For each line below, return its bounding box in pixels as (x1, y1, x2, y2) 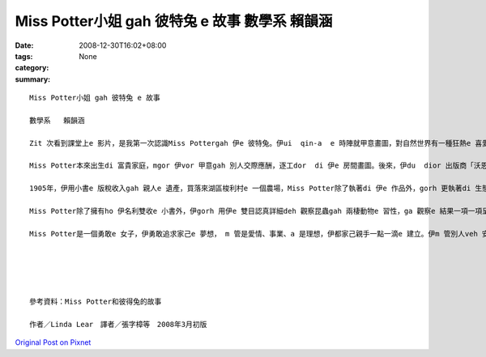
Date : (15, 40, 34, 50)
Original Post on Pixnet (15, 338, 92, 347)
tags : (15, 51, 33, 61)
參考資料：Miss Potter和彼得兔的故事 (29, 297, 162, 307)
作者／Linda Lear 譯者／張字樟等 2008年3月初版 (29, 320, 207, 329)
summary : (15, 74, 51, 84)
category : (15, 63, 49, 73)
